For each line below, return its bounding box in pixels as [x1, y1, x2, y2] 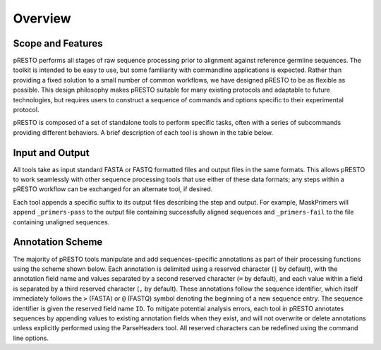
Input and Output [13, 147, 90, 159]
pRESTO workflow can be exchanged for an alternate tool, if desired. [13, 185, 213, 193]
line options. [13, 334, 49, 342]
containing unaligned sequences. [13, 217, 110, 226]
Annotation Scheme [13, 236, 103, 248]
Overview [13, 11, 71, 26]
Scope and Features [13, 37, 103, 49]
